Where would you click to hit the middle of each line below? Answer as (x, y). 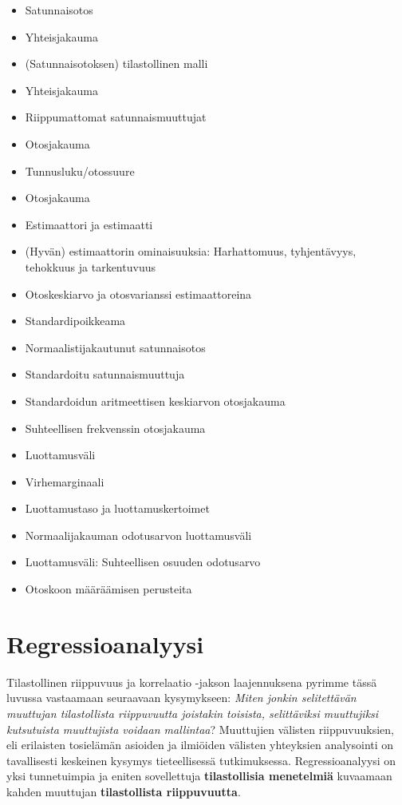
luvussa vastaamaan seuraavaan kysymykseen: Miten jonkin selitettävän (181, 698)
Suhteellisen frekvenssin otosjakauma (115, 428)
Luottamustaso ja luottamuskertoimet (117, 508)
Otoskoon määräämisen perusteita (108, 589)
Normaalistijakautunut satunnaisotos (115, 347)
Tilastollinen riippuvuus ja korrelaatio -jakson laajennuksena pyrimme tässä (192, 682)
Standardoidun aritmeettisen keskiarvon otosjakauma (155, 401)
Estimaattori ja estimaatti (89, 224)
